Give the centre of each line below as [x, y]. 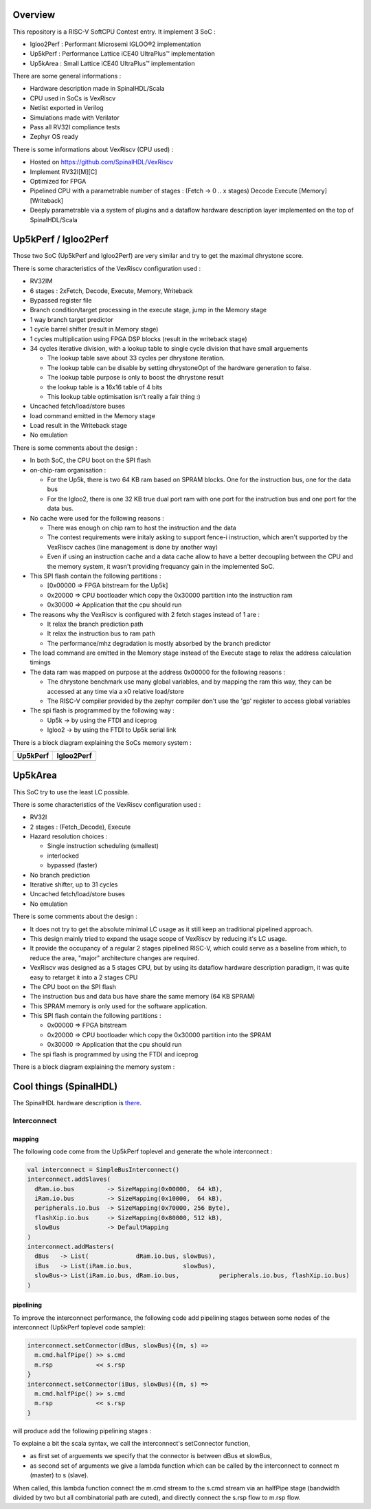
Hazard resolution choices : [69, 836]
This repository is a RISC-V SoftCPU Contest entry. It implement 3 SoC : [114, 32]
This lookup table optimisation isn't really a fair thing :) [124, 396]
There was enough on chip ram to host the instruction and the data [142, 528]
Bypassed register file [61, 301]
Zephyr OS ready [54, 137]
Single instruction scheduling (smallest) [103, 846]
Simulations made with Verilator [75, 118]
